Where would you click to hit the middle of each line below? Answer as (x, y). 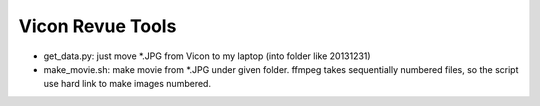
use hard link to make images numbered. (127, 84)
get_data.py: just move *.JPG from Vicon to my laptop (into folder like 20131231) (207, 56)
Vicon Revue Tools (97, 26)
